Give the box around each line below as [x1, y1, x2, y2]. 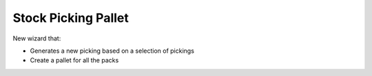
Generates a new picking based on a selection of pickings [30, 47, 194, 55]
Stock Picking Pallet [12, 10, 129, 25]
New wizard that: [12, 34, 61, 42]
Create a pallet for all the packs [30, 56, 119, 64]
